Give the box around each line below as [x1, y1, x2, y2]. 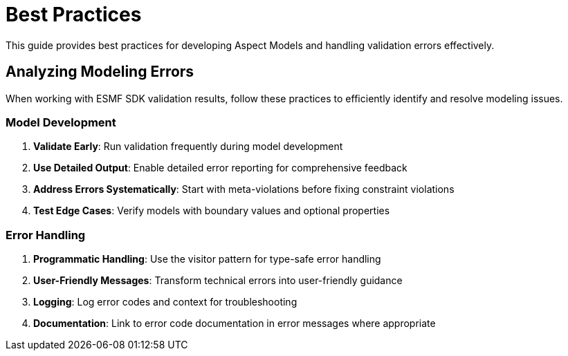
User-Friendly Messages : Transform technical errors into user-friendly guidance [33, 274, 403, 287]
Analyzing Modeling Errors [6, 63, 194, 81]
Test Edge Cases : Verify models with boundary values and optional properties [33, 205, 390, 217]
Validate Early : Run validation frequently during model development [33, 140, 343, 153]
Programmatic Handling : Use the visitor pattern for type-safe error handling [33, 253, 381, 265]
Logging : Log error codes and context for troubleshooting [33, 296, 297, 308]
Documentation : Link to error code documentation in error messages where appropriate [33, 317, 436, 330]
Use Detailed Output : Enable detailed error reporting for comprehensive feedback [33, 162, 407, 174]
